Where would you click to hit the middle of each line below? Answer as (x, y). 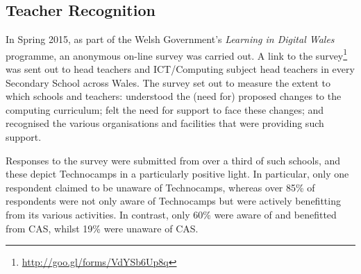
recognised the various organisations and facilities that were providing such (165, 123)
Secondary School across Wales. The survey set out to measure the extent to (168, 82)
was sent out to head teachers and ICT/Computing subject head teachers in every (180, 69)
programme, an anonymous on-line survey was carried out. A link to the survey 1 (177, 54)
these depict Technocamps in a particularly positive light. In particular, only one (177, 174)
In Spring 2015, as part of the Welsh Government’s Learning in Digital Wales (170, 39)
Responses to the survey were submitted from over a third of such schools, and (173, 160)
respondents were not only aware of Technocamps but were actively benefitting (173, 201)
